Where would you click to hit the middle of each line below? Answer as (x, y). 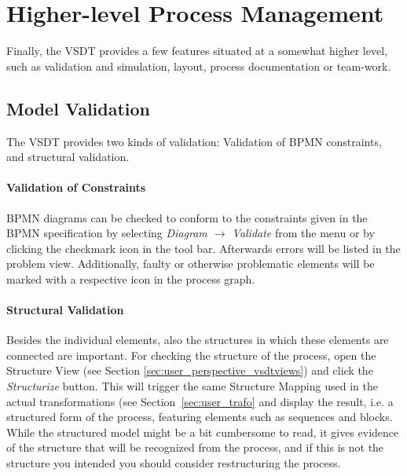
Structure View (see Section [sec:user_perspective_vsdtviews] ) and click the (190, 370)
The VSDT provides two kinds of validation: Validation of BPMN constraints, (194, 141)
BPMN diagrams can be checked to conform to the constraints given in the (187, 217)
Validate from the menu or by (303, 233)
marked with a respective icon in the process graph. (131, 278)
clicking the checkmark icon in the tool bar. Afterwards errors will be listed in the (203, 248)
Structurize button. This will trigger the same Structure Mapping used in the (192, 386)
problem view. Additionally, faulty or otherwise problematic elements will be (191, 264)
